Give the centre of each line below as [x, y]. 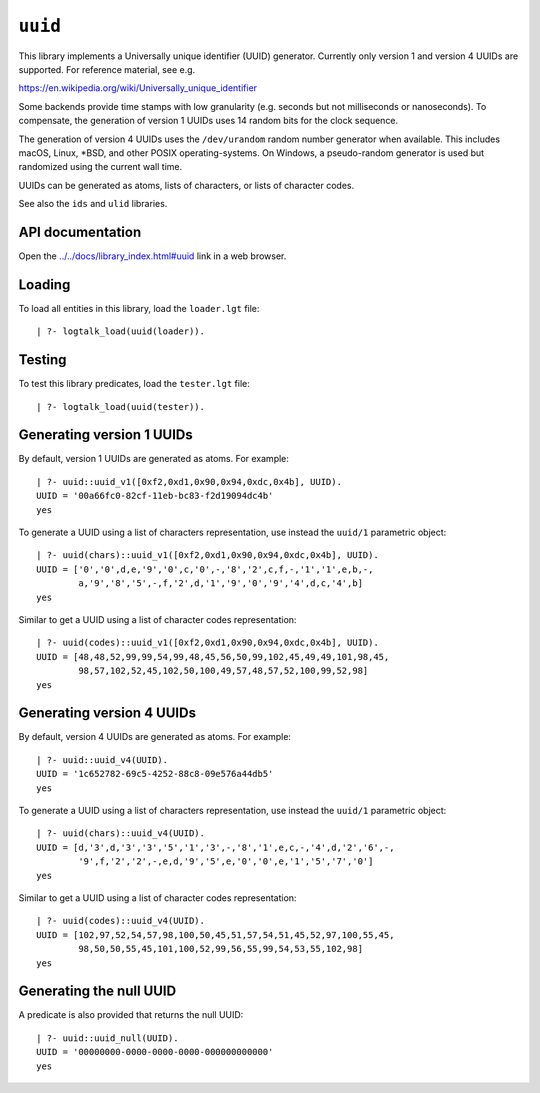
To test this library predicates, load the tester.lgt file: [134, 384]
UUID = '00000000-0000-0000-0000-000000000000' [155, 1052]
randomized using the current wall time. [100, 167]
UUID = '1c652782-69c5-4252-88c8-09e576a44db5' [155, 774]
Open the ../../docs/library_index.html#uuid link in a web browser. [152, 256]
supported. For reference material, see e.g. [107, 69]
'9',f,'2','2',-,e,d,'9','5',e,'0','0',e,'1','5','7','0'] [226, 861]
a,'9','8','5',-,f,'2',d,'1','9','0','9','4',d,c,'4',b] [221, 583]
